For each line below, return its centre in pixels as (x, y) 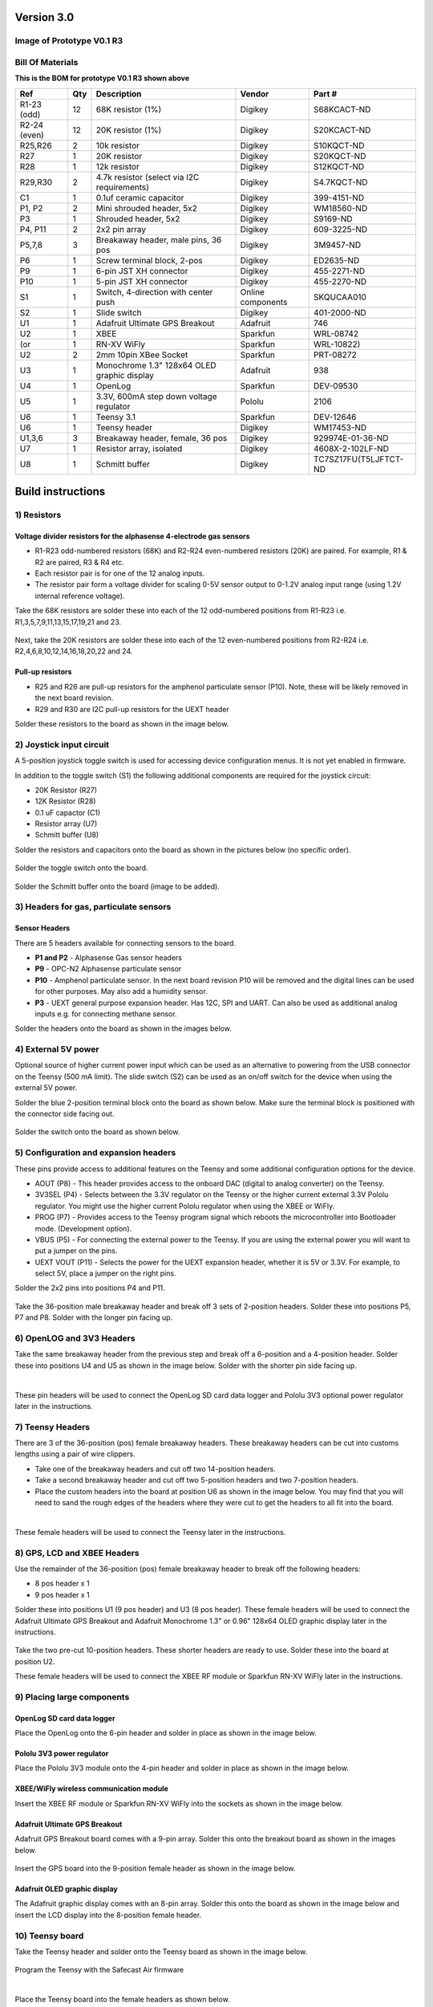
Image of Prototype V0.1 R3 (69, 41)
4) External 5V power (57, 1049)
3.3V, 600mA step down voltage (156, 396)
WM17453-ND (340, 427)
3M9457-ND (337, 245)
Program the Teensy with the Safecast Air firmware (99, 1970)
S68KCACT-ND (342, 109)
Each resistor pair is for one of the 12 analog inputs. (120, 573)
